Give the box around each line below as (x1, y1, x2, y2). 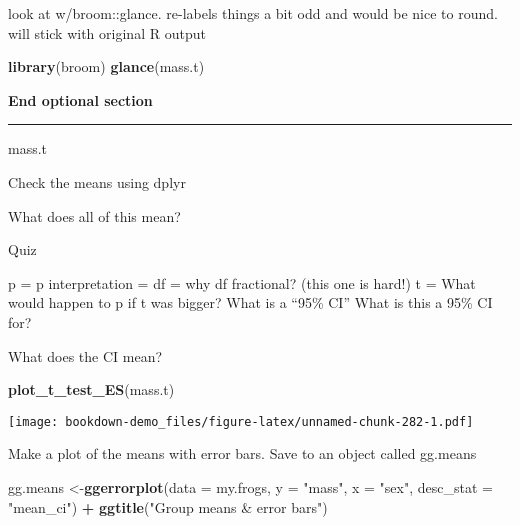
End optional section (8, 89, 153, 110)
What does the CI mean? (8, 345, 163, 366)
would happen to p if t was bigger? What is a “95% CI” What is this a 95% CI (8, 292, 493, 313)
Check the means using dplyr (8, 171, 186, 192)
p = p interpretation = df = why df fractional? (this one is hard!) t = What (8, 272, 476, 293)
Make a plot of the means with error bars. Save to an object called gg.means (8, 443, 477, 464)
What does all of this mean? (8, 205, 181, 226)
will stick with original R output (8, 22, 206, 43)
